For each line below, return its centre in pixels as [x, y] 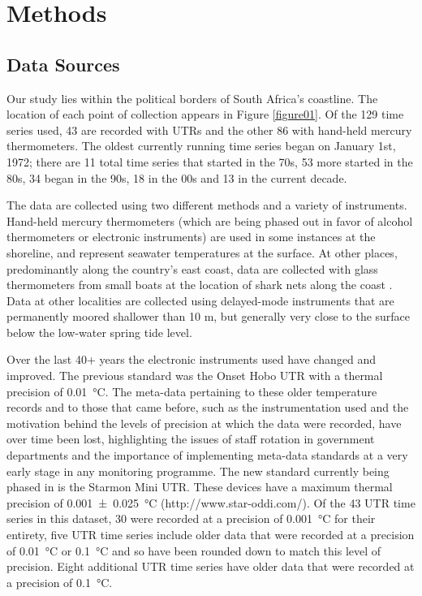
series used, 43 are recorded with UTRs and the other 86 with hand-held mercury [209, 130]
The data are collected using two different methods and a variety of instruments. [207, 205]
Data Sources [63, 64]
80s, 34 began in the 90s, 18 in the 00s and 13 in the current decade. [177, 177]
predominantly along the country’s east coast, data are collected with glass [192, 268]
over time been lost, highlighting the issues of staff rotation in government [191, 439]
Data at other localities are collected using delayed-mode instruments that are [200, 300]
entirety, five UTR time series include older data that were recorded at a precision [211, 535]
